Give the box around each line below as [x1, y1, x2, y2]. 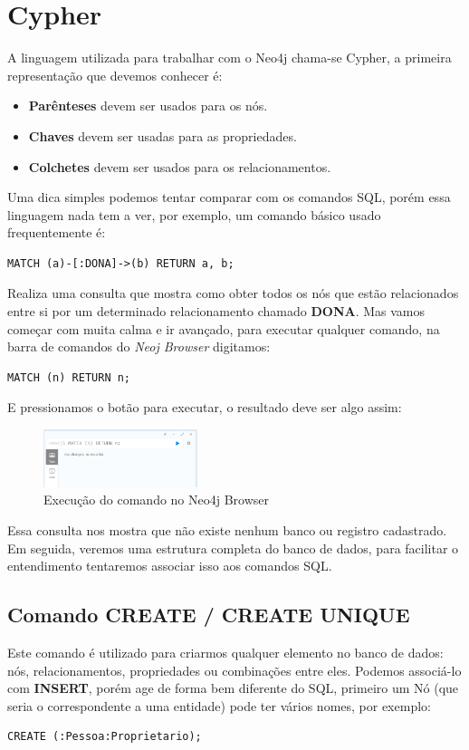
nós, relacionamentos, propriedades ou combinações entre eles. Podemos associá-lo [7, 660, 462, 679]
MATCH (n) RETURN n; [7, 370, 131, 384]
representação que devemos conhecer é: [7, 65, 223, 84]
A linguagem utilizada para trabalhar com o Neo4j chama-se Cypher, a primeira [7, 48, 452, 67]
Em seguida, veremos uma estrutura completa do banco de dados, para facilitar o [7, 538, 459, 557]
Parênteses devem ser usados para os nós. [28, 96, 268, 115]
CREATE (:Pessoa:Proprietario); [7, 730, 202, 744]
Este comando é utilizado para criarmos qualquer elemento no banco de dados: [7, 643, 444, 662]
